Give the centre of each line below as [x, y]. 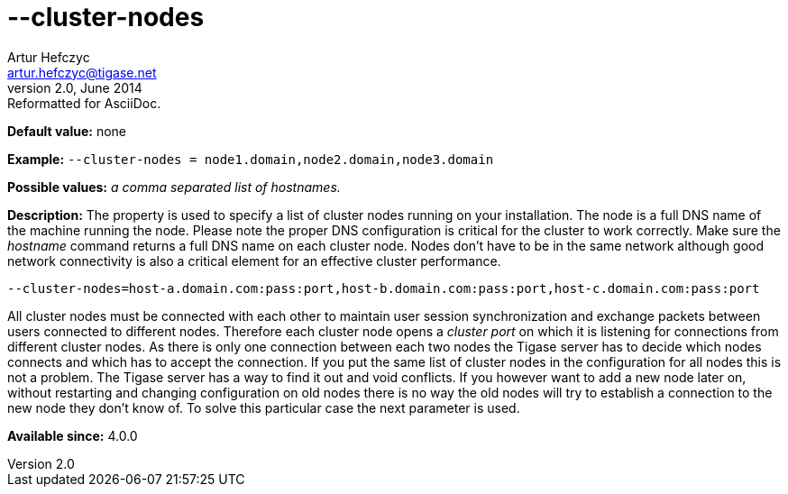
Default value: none [67, 131]
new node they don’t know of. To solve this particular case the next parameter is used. [264, 407]
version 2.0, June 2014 [75, 87]
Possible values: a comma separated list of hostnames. [174, 187]
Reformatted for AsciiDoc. [84, 103]
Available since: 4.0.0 [73, 435]
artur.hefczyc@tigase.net [82, 72]
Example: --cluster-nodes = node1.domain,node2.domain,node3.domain [251, 159]
